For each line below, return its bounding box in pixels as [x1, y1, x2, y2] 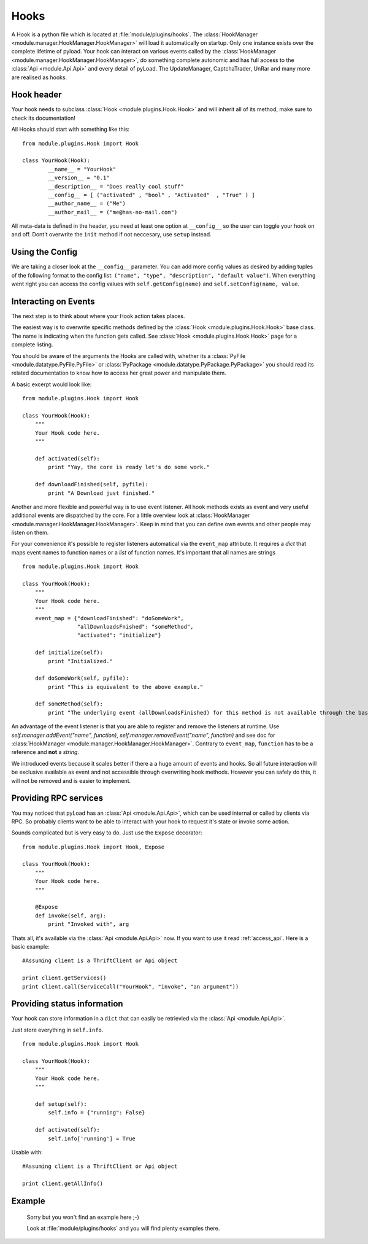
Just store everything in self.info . [11, 1026, 104, 1033]
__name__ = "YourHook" [48, 166, 117, 173]
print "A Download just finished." [48, 489, 155, 497]
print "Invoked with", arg [48, 921, 129, 928]
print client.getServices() [22, 974, 107, 982]
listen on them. [11, 529, 49, 537]
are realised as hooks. [11, 74, 67, 81]
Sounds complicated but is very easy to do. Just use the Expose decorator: [11, 829, 202, 836]
